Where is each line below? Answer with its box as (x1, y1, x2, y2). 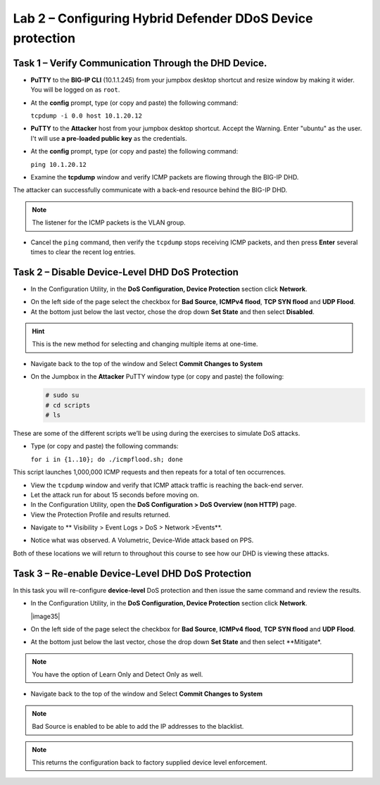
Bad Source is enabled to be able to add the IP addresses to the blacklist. (32, 722, 244, 731)
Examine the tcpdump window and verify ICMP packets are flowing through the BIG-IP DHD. (30, 172, 299, 181)
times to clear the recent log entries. (30, 247, 137, 256)
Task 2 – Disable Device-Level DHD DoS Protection (13, 266, 239, 278)
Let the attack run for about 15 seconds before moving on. (30, 490, 200, 499)
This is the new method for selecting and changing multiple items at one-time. (32, 340, 258, 348)
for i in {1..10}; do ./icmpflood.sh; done (30, 455, 183, 463)
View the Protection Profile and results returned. (30, 510, 170, 519)
